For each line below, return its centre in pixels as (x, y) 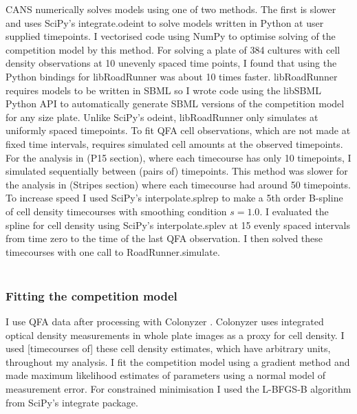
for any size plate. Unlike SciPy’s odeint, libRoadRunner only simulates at (162, 117)
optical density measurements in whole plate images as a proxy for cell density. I (175, 335)
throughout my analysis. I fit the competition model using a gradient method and (178, 361)
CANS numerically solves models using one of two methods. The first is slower (171, 9)
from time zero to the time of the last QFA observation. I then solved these (164, 238)
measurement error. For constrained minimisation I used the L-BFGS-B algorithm (178, 389)
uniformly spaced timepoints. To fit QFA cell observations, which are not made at (178, 130)
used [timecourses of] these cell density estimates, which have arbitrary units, (168, 348)
